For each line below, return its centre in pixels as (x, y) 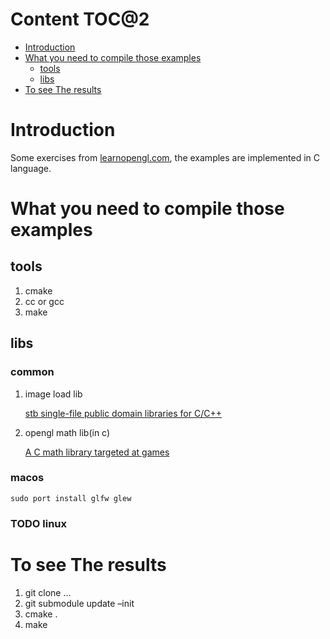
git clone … (48, 592)
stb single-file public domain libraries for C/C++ (123, 413)
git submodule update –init (79, 603)
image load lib (53, 394)
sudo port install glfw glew (71, 498)
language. (31, 168)
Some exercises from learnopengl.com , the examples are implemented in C (165, 157)
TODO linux (39, 523)
